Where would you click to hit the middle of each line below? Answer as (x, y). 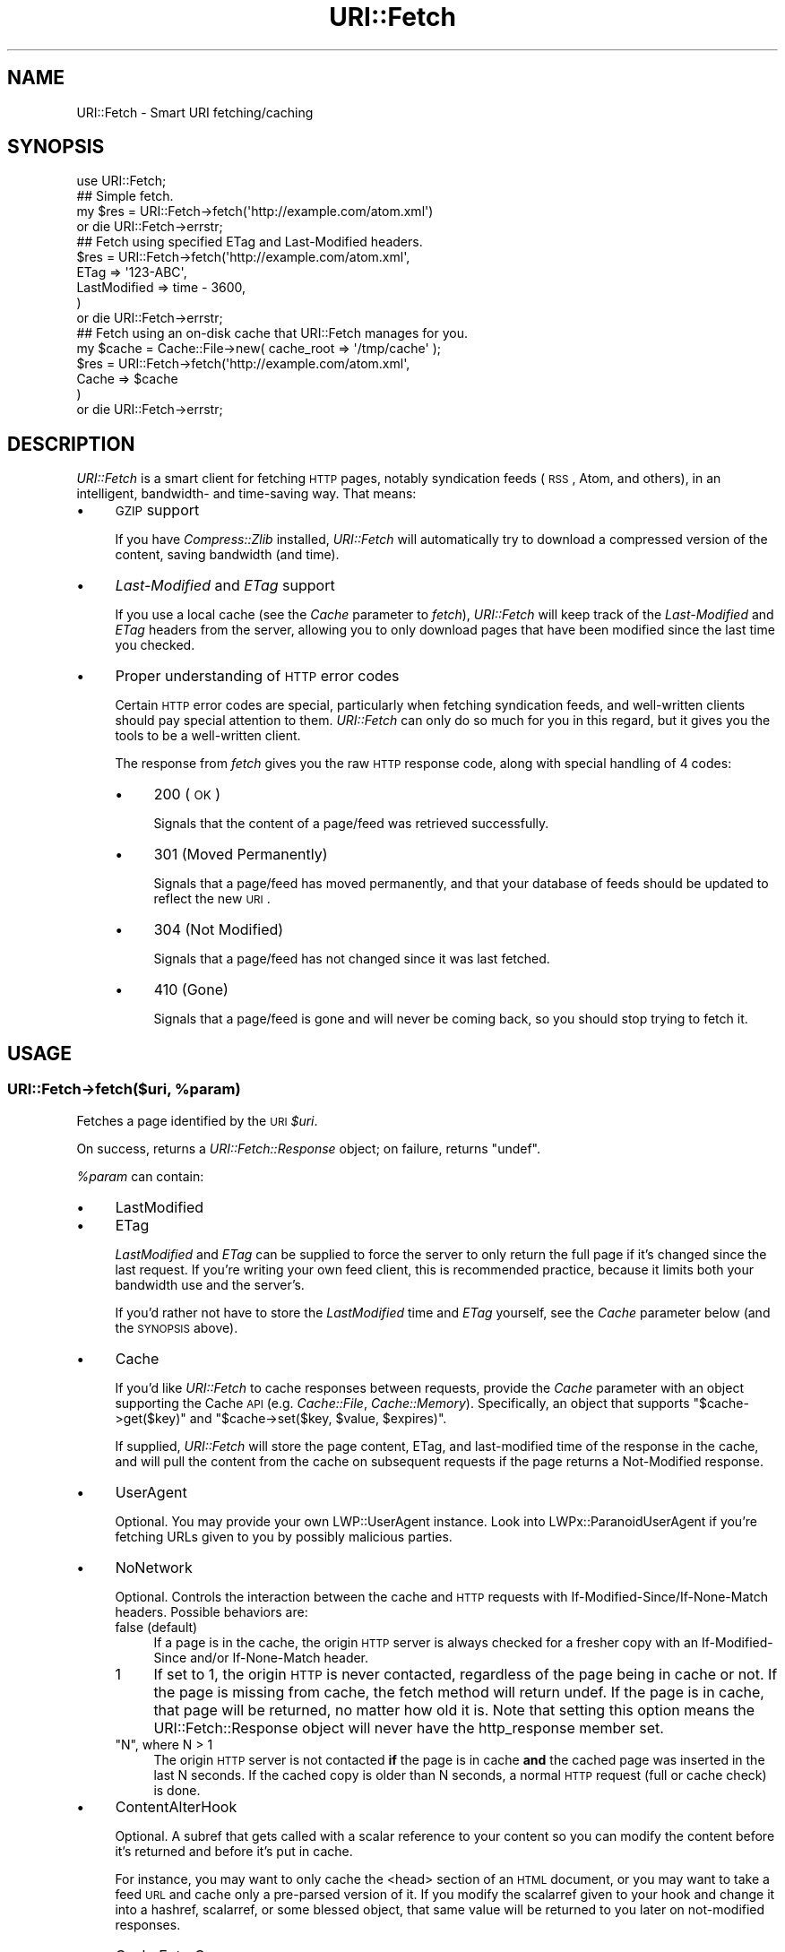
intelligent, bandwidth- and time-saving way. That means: (246, 494)
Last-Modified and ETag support (225, 586)
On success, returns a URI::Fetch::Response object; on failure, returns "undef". (309, 1148)
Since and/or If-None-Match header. (261, 1657)
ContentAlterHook (176, 1806)
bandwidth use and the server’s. (210, 1284)
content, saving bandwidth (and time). (227, 555)
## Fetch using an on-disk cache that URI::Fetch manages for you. (272, 333)
